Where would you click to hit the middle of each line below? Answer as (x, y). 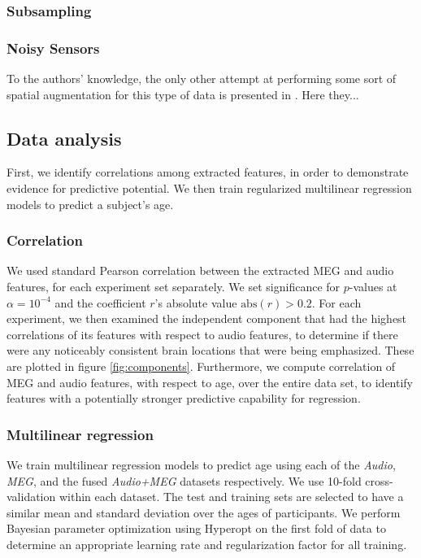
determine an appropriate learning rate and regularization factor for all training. (207, 544)
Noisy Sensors (53, 48)
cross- (379, 480)
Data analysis (64, 138)
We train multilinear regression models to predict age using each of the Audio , (201, 465)
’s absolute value (196, 302)
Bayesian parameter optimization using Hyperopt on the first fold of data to (196, 528)
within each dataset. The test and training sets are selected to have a (231, 497)
